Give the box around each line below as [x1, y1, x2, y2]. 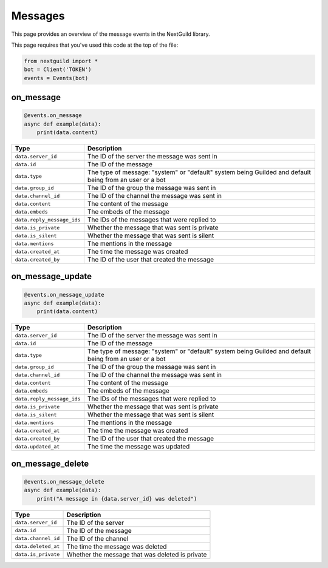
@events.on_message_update [24, 291, 104, 298]
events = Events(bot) [24, 75, 89, 81]
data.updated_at [15, 443, 60, 450]
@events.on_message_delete [24, 478, 104, 485]
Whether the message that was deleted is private [66, 550, 207, 558]
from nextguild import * [24, 58, 98, 64]
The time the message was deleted [66, 542, 167, 550]
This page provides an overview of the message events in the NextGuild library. [11, 30, 210, 38]
